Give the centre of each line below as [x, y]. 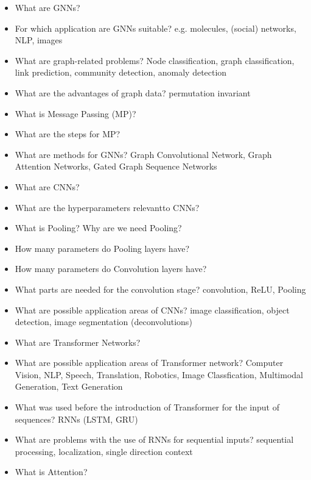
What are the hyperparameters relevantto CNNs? [107, 207]
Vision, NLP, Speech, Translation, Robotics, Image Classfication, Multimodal [159, 374]
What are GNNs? [47, 7]
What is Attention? [51, 472]
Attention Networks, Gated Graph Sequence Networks [116, 166]
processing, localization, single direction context [104, 451]
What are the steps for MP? [68, 134]
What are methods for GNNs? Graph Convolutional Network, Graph [143, 154]
